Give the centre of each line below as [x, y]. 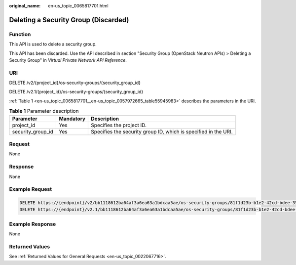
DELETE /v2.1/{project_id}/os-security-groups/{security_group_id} [76, 92]
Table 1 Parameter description [44, 111]
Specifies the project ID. [119, 125]
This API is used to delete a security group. [53, 44]
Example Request [30, 189]
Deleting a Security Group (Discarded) [69, 20]
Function [20, 34]
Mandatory [72, 119]
